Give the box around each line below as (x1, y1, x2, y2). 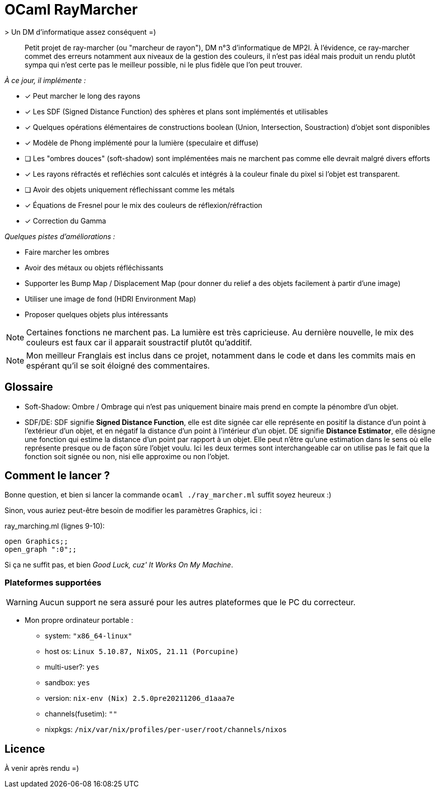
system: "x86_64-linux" (45, 631, 132, 640)
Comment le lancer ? (5, 469, 110, 482)
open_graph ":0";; (5, 545, 77, 554)
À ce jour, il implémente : (5, 76, 86, 85)
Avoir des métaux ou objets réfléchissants (25, 263, 164, 272)
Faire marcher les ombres (25, 247, 109, 256)
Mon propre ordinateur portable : (25, 616, 133, 625)
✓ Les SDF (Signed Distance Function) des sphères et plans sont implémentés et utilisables (25, 107, 328, 116)
